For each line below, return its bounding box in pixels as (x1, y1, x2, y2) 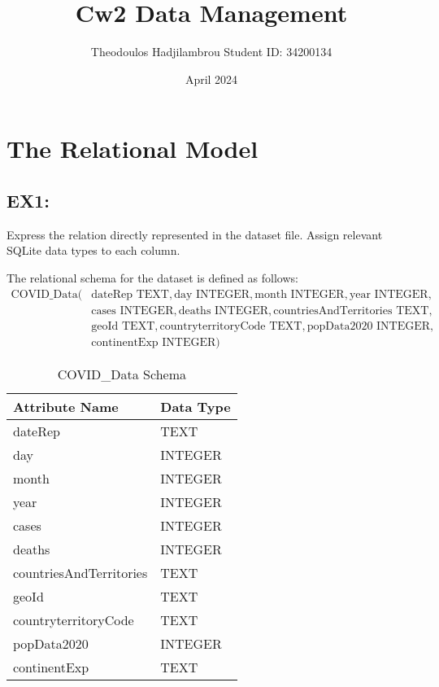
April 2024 (185, 70, 238, 87)
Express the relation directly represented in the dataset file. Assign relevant (7, 225, 383, 243)
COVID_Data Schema (57, 364, 186, 383)
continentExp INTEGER (91, 336, 216, 348)
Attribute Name (13, 396, 119, 416)
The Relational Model (7, 132, 259, 165)
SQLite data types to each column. (7, 242, 180, 259)
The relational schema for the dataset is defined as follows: (7, 269, 298, 286)
